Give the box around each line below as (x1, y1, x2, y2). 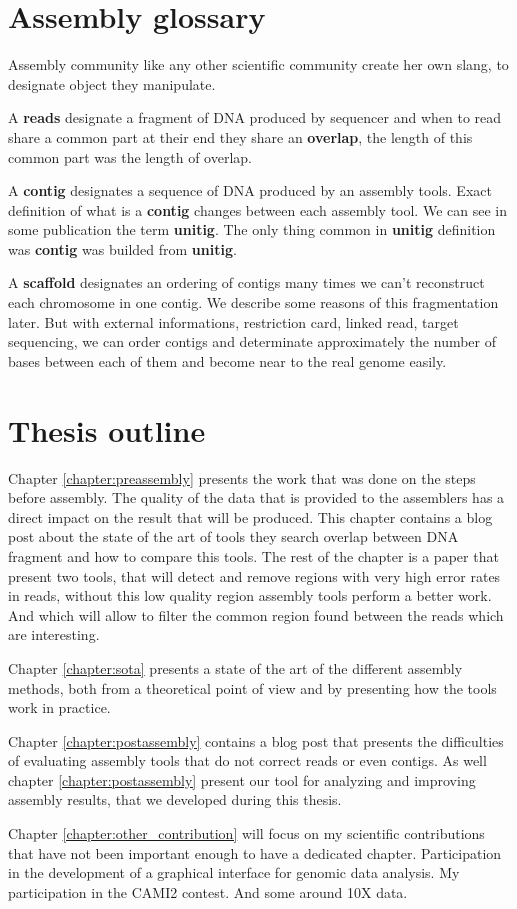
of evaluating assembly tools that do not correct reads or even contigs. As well (8, 750, 487, 771)
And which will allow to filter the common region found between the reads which (8, 604, 504, 625)
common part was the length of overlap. (8, 146, 252, 167)
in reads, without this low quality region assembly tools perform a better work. (8, 585, 492, 606)
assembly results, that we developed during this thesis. (8, 789, 342, 810)
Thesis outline (8, 409, 206, 450)
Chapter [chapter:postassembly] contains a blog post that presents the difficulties (8, 730, 504, 751)
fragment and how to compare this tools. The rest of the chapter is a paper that (8, 545, 499, 566)
